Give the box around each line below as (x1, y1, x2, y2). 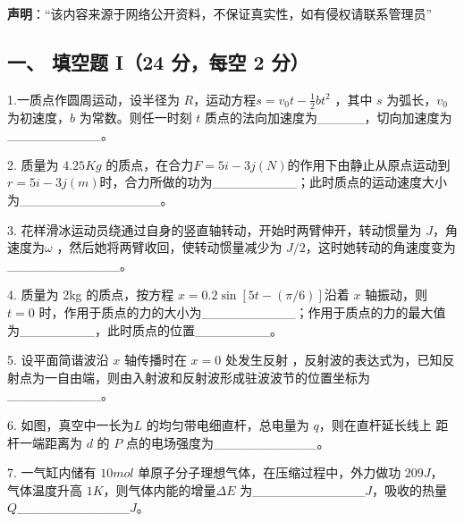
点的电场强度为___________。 (125, 433, 330, 451)
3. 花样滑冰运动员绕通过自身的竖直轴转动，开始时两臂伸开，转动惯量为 (7, 220, 422, 239)
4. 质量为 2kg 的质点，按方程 (7, 285, 174, 304)
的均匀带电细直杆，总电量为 (146, 415, 309, 434)
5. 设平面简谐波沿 (7, 350, 109, 369)
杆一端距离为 (7, 433, 82, 451)
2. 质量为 (7, 155, 59, 173)
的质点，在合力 (105, 155, 194, 173)
